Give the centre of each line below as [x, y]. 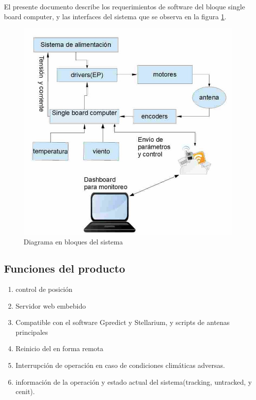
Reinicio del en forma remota [59, 348]
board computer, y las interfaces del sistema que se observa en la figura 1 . [115, 16]
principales [32, 332]
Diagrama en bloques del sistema [73, 242]
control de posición [44, 289]
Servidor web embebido [51, 305]
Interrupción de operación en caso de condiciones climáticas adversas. [120, 365]
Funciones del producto [64, 268]
